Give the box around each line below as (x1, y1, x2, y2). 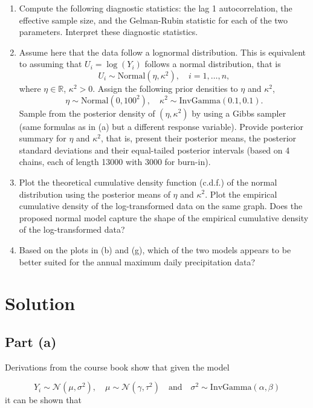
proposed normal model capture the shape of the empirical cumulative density (19, 211, 309, 224)
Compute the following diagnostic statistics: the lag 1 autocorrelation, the (19, 2, 292, 14)
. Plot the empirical (205, 187, 277, 200)
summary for (19, 132, 66, 144)
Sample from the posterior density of (19, 106, 155, 119)
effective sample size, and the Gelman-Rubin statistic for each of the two (19, 13, 288, 26)
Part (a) (5, 332, 57, 351)
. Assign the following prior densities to (92, 82, 238, 94)
